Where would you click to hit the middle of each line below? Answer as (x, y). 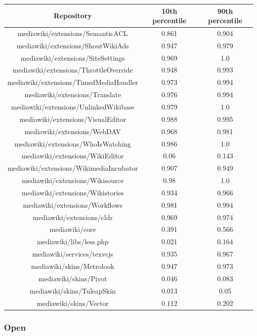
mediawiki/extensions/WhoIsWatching (73, 143)
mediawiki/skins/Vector (73, 303)
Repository (73, 16)
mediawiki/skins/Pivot (73, 278)
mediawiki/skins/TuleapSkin (73, 290)
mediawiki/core (73, 229)
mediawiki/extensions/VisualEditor (73, 119)
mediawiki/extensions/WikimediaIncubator (73, 168)
